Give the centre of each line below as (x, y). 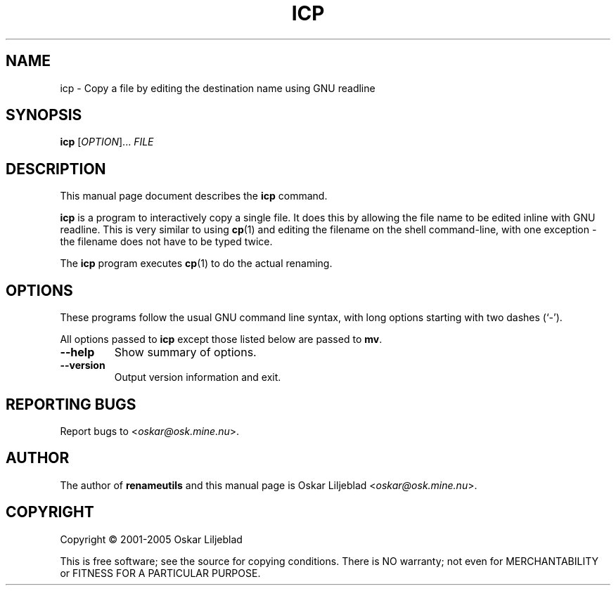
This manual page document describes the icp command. (194, 196)
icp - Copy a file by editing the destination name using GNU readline (218, 88)
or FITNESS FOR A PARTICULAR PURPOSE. (160, 573)
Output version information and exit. (198, 377)
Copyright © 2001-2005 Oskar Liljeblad (151, 539)
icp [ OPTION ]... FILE (107, 142)
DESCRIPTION (56, 169)
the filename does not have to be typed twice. (166, 242)
